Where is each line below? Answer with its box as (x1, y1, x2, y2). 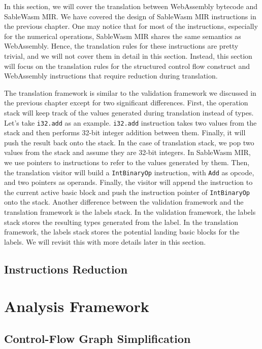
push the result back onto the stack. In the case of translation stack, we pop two (4, 137, 254, 147)
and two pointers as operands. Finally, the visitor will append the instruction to (4, 177, 253, 187)
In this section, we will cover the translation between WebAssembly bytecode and (4, 1, 257, 11)
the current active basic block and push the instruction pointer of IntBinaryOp (4, 186, 250, 197)
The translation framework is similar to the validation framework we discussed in (4, 87, 256, 98)
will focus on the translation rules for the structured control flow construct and (4, 60, 250, 71)
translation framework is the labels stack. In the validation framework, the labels (4, 207, 256, 217)
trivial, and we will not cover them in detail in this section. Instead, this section (4, 50, 252, 61)
